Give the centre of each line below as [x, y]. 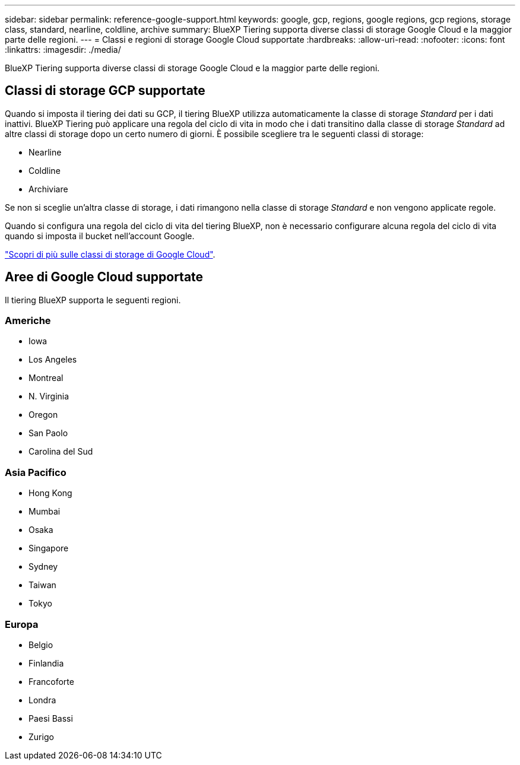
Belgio [41, 645]
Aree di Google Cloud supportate [104, 277]
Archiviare [48, 189]
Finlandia [46, 663]
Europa [22, 624]
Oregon [43, 415]
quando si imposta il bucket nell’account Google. [100, 236]
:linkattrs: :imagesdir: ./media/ [63, 50]
